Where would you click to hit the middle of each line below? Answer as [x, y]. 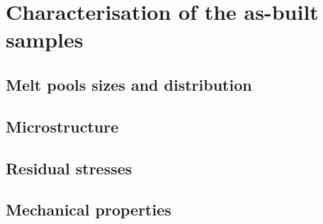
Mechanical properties [89, 209]
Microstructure [62, 126]
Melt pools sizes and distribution [129, 84]
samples [45, 39]
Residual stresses [69, 168]
